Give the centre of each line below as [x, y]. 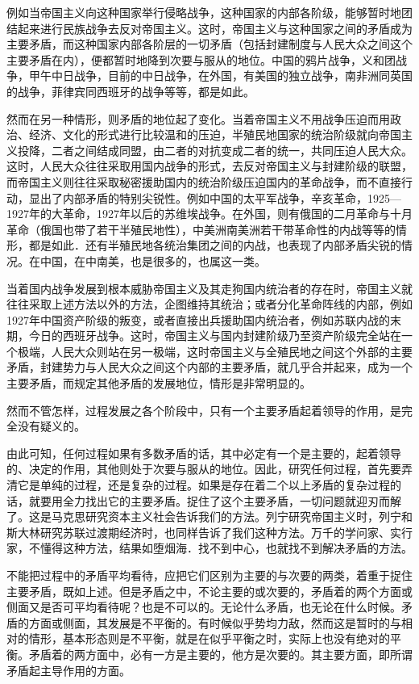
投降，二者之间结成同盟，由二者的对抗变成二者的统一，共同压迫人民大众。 [215, 150]
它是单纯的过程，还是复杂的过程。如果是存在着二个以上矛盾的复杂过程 [203, 485]
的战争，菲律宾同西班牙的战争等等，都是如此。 [131, 91]
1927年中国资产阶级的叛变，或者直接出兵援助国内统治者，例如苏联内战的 [198, 319]
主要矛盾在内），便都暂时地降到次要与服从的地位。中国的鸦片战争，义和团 [201, 59]
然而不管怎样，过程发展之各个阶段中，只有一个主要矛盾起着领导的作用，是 [204, 410]
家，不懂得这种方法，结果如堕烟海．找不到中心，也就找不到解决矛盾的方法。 [209, 548]
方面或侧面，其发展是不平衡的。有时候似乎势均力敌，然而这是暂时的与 [215, 622]
